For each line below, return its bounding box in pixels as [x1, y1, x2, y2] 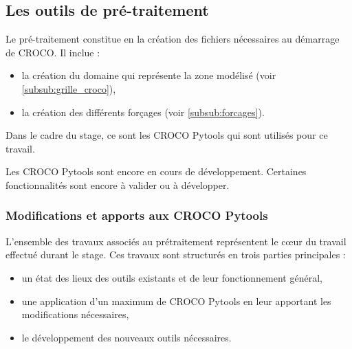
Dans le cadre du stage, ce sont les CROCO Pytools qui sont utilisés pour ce [5, 128, 328, 142]
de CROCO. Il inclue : [5, 45, 100, 59]
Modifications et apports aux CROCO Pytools [5, 207, 268, 224]
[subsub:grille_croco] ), [21, 81, 116, 95]
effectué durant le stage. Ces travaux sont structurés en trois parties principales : [5, 247, 346, 262]
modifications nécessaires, [21, 307, 129, 322]
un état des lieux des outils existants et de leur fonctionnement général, [21, 270, 322, 284]
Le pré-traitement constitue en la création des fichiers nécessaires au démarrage [5, 32, 340, 46]
